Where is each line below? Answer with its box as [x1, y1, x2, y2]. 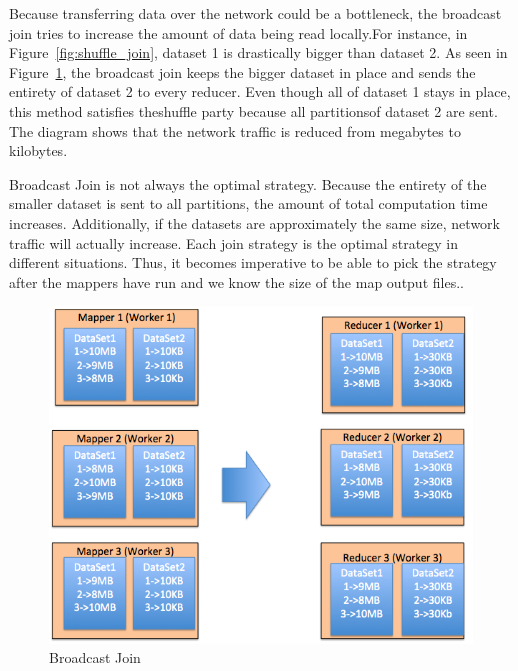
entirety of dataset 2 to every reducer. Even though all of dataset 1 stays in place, [9, 81, 511, 102]
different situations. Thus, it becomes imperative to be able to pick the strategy [9, 252, 497, 273]
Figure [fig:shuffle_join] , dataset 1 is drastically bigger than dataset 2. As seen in [9, 42, 508, 63]
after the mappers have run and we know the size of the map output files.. [9, 271, 464, 292]
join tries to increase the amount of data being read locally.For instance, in [9, 22, 468, 43]
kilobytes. [9, 140, 68, 161]
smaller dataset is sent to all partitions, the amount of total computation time [9, 193, 488, 214]
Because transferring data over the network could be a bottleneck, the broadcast [9, 3, 502, 23]
